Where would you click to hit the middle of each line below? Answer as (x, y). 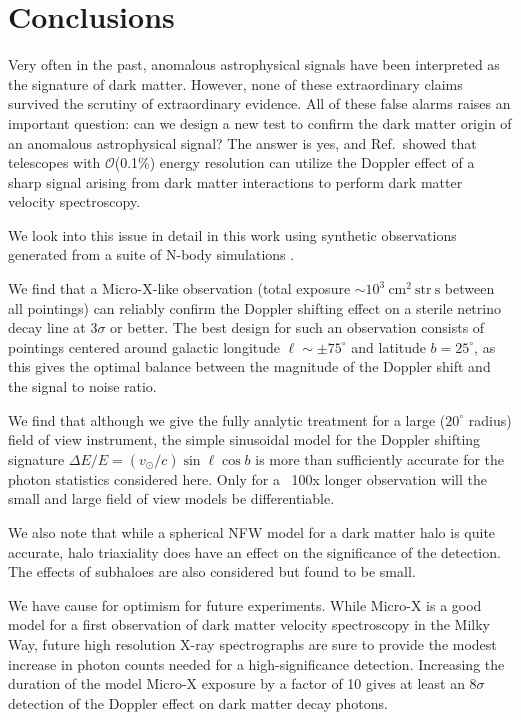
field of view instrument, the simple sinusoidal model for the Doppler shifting (244, 439)
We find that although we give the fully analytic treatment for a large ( (227, 419)
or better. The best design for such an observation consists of (297, 327)
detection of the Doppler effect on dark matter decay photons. (198, 702)
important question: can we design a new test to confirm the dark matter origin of (260, 122)
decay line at (47, 327)
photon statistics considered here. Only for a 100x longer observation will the (247, 478)
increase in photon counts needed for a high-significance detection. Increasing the (256, 663)
